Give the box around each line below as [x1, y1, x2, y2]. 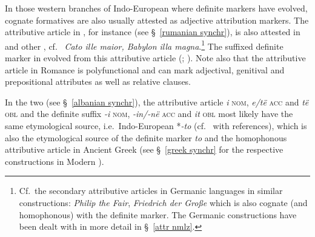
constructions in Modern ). [5, 155, 104, 167]
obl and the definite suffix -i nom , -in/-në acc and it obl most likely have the [5, 107, 293, 120]
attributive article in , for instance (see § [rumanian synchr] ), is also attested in [5, 25, 300, 38]
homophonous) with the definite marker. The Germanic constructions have [19, 208, 297, 221]
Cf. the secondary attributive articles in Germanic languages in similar [19, 184, 283, 197]
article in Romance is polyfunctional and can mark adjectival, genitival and [5, 63, 285, 76]
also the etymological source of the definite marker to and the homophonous [5, 131, 287, 144]
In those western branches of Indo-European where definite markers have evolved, [5, 2, 308, 14]
